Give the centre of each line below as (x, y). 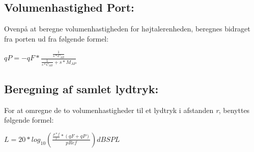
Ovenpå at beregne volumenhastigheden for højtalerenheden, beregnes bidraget (127, 29)
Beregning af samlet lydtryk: (81, 88)
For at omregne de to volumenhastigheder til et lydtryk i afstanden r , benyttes (127, 110)
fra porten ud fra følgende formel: (57, 38)
